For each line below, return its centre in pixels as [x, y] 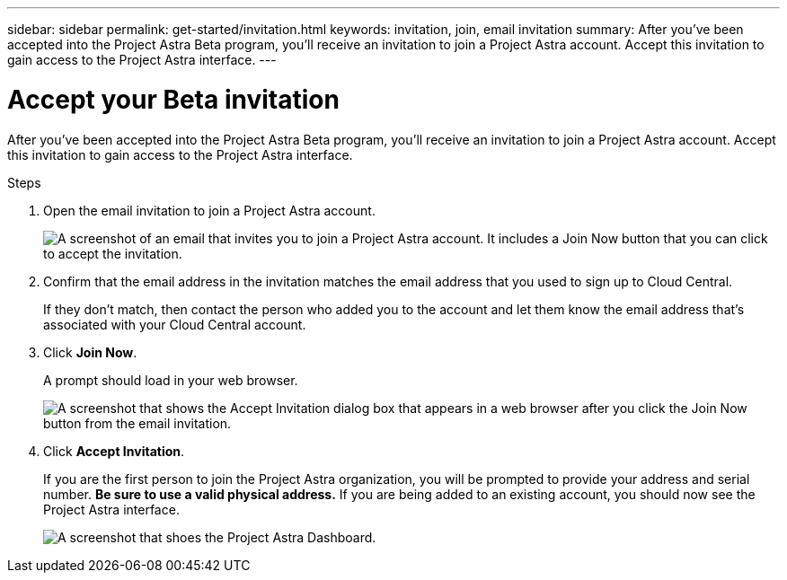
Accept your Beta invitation [173, 99]
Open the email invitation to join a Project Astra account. [209, 210]
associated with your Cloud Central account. [175, 324]
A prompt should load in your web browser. [171, 380]
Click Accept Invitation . [114, 451]
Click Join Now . [90, 352]
